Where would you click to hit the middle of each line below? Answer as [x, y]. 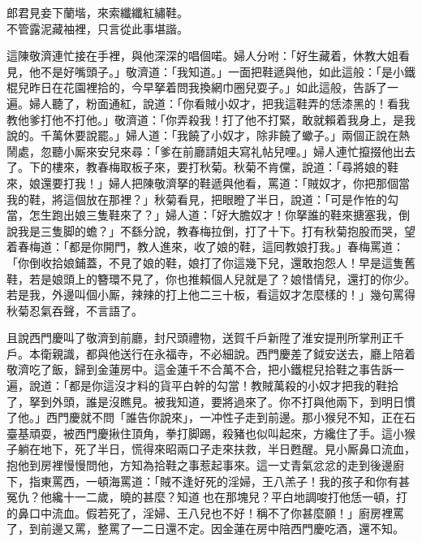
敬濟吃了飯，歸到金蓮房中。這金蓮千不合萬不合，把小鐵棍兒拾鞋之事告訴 [200, 369]
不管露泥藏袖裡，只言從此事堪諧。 [97, 28]
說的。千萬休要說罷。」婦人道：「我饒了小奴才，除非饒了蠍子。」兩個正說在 [202, 135]
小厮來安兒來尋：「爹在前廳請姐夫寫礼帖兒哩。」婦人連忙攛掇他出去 [239, 151]
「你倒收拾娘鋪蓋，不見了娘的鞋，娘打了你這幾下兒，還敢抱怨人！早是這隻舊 [211, 262]
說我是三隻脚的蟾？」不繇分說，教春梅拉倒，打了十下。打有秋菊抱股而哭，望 [211, 230]
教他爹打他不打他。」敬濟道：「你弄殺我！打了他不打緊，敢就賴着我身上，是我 [211, 119]
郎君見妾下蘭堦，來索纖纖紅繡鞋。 [97, 12]
